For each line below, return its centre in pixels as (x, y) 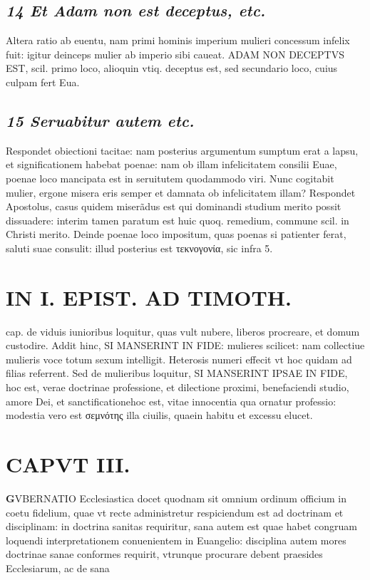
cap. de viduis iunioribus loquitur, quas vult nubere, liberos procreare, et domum (183, 331)
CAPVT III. (68, 464)
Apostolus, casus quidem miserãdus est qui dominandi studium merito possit (174, 206)
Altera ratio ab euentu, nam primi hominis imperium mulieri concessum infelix (178, 40)
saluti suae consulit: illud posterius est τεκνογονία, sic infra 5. (139, 248)
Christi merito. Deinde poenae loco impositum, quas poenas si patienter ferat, (176, 234)
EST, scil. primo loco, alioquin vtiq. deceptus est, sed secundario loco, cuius (172, 68)
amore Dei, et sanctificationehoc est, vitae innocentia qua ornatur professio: (171, 401)
